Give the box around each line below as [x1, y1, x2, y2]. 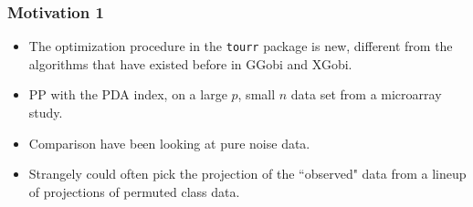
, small [237, 85, 276, 104]
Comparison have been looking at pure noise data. [28, 133, 310, 152]
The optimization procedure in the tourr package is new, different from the [28, 36, 453, 56]
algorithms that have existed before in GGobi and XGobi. [28, 54, 352, 73]
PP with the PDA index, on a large [28, 85, 227, 104]
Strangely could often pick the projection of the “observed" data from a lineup [28, 164, 467, 183]
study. [28, 103, 63, 122]
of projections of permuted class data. [28, 181, 240, 201]
